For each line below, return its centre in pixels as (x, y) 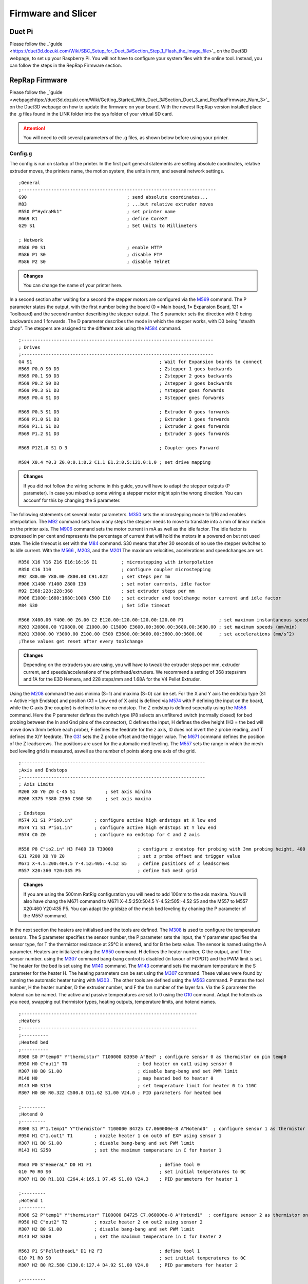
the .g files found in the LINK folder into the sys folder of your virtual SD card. (91, 114)
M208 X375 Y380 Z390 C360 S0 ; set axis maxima (85, 799)
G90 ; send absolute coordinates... (113, 197)
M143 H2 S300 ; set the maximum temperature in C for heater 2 (120, 1236)
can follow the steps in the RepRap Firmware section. (66, 65)
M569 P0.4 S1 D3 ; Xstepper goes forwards (121, 398)
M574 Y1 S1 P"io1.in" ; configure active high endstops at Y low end (118, 827)
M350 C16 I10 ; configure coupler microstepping (115, 569)
